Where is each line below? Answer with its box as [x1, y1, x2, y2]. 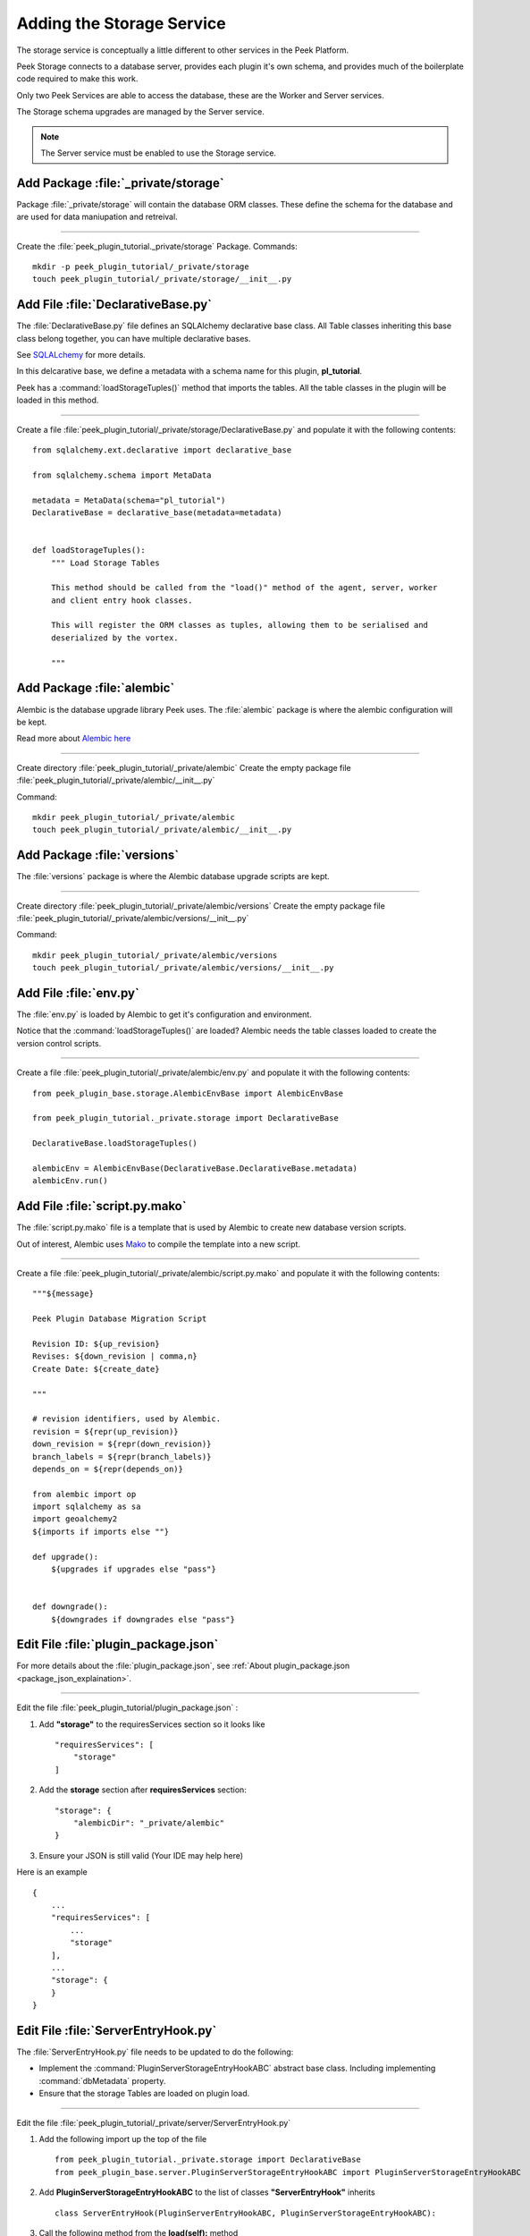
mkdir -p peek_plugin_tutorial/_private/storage [32, 261, 249, 272]
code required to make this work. [16, 73, 139, 84]
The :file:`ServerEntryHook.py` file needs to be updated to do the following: [16, 2046, 294, 2057]
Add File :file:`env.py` [16, 985, 140, 1001]
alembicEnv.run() [32, 1176, 108, 1186]
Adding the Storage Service [16, 13, 227, 33]
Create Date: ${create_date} [32, 1364, 160, 1374]
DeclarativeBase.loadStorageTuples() [32, 1139, 198, 1148]
